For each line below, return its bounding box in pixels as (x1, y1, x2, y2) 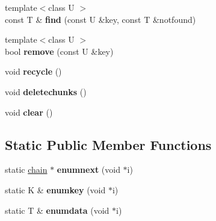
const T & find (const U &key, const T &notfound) (5, 13, 196, 25)
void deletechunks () (5, 85, 87, 98)
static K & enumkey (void (5, 183, 106, 196)
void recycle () (5, 65, 62, 78)
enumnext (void (57, 163, 120, 176)
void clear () (5, 105, 53, 118)
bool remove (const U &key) (5, 45, 114, 57)
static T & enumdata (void (5, 204, 110, 216)
